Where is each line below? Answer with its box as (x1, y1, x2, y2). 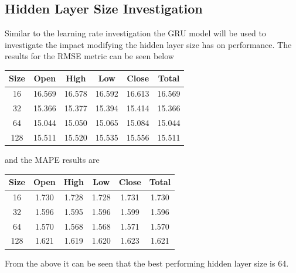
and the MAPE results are (5, 153, 100, 165)
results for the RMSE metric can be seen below (5, 50, 174, 62)
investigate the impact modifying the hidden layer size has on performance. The (5, 38, 292, 50)
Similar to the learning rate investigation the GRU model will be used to (5, 27, 266, 39)
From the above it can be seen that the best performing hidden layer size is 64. (5, 257, 289, 269)
